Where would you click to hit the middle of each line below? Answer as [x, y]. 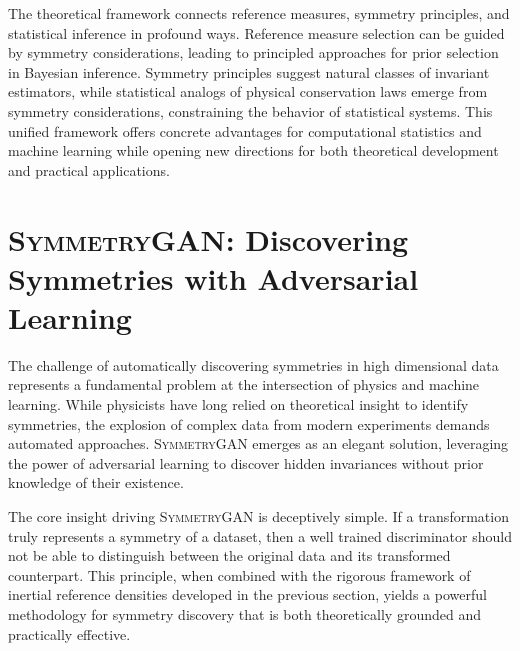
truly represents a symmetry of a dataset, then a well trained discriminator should [260, 535]
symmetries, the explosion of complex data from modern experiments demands [249, 423]
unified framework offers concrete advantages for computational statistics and [245, 130]
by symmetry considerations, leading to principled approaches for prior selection [253, 52]
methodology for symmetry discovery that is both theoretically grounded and [244, 613]
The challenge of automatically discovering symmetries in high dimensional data [253, 364]
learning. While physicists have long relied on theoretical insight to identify [238, 404]
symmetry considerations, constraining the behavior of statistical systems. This [250, 110]
